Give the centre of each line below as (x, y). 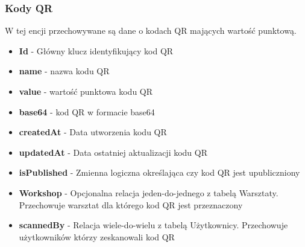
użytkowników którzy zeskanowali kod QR (97, 236)
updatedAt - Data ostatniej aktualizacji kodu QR (113, 152)
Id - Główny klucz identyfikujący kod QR (96, 50)
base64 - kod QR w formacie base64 (87, 111)
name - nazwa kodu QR (64, 71)
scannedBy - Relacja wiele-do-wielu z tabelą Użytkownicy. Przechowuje (153, 225)
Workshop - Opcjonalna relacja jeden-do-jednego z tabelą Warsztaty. (149, 192)
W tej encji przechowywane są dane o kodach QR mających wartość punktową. (151, 30)
